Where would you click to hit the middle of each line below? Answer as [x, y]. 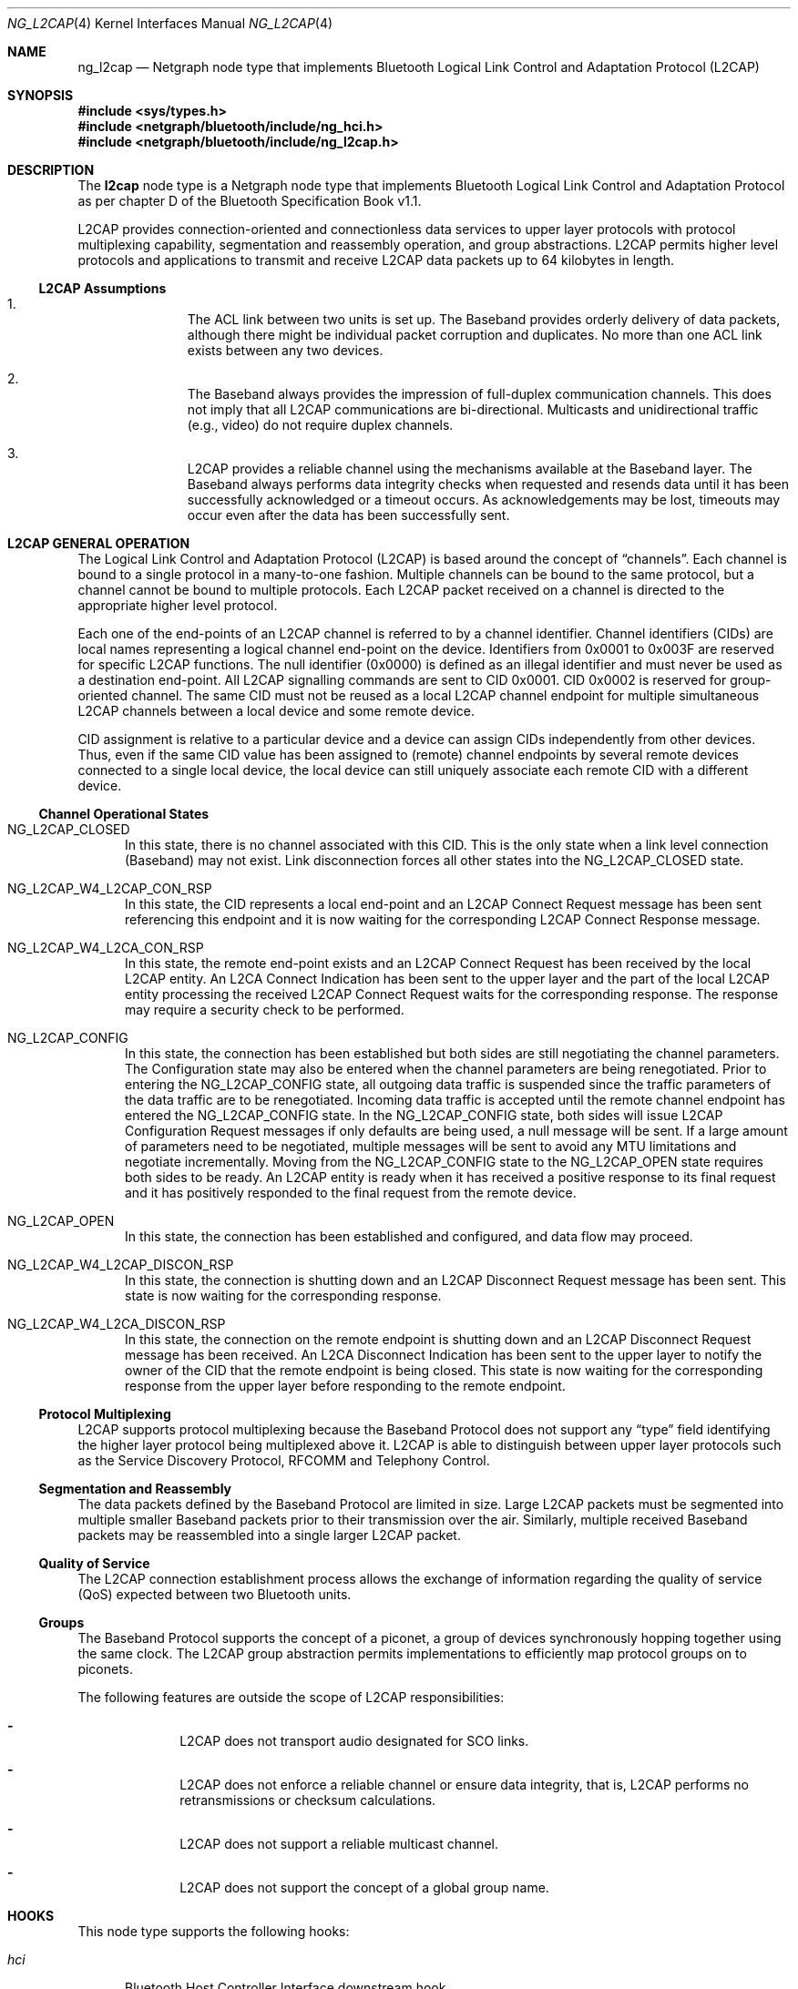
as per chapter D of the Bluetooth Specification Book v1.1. [250, 201]
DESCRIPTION [51, 170]
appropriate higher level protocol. [178, 605]
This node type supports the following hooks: [214, 1931]
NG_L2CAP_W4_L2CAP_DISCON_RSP [121, 1265]
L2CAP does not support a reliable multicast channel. [339, 1844]
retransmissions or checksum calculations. [308, 1800]
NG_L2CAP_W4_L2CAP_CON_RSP [110, 888]
